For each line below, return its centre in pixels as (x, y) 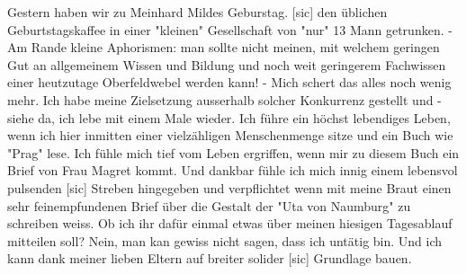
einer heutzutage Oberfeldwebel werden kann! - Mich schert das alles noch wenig (229, 82)
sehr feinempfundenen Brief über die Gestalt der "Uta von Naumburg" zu (209, 205)
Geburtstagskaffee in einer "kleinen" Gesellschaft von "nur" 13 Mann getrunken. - (230, 29)
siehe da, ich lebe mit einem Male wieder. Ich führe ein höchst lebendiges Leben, (229, 117)
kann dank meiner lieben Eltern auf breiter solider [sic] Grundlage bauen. (210, 258)
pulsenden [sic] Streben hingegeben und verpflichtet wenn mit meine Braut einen (229, 187)
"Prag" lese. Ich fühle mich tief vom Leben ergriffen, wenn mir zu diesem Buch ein (233, 152)
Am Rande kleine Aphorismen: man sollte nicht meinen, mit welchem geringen (224, 47)
